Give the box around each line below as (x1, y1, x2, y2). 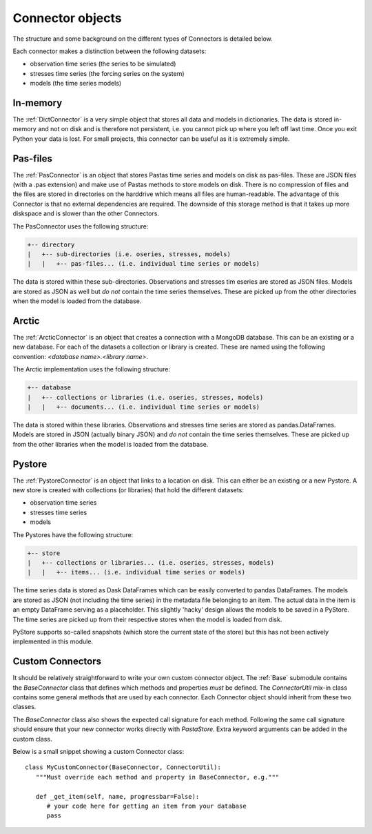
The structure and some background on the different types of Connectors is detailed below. (12, 35, 273, 43)
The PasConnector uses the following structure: (12, 222, 149, 231)
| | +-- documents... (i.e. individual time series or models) (27, 403, 260, 411)
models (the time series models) (30, 79, 122, 88)
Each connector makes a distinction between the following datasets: (12, 47, 207, 55)
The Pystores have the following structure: (12, 530, 134, 539)
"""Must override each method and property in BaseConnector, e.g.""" (35, 773, 280, 781)
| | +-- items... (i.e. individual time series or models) (27, 568, 246, 576)
